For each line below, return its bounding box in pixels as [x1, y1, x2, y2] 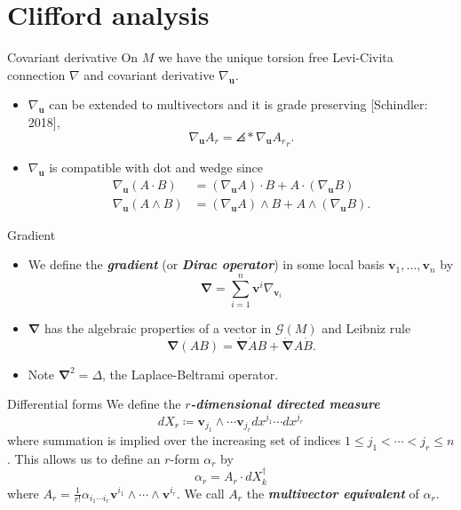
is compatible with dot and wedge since [49, 158, 264, 177]
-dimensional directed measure [190, 394, 380, 413]
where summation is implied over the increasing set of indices [7, 430, 341, 449]
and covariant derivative [83, 65, 215, 84]
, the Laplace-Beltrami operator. [102, 364, 279, 383]
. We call [177, 483, 225, 502]
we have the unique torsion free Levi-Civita [158, 48, 393, 67]
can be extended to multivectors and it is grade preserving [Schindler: [49, 95, 428, 114]
